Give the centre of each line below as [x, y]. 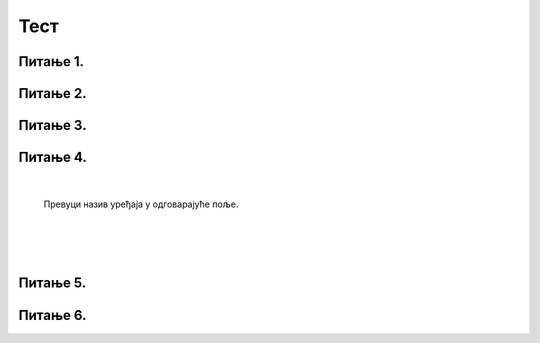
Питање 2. [52, 93]
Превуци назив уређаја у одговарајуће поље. [141, 204]
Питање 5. [52, 283]
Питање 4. [52, 157]
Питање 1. [51, 61]
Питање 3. [52, 125]
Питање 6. [52, 315]
